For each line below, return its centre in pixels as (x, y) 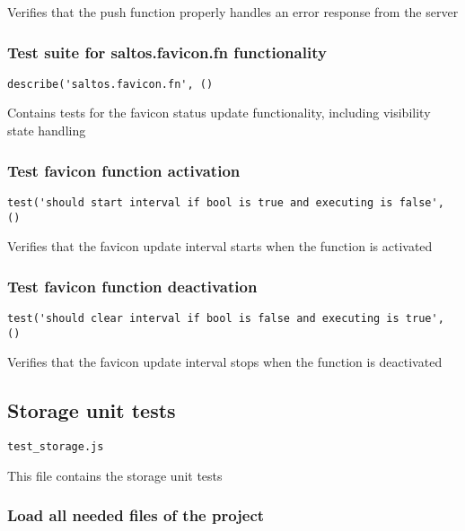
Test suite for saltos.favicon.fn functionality (167, 52)
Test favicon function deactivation (132, 286)
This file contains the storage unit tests (115, 475)
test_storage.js (56, 447)
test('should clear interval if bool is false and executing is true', (226, 318)
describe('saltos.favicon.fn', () (110, 84)
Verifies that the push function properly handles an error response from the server (233, 12)
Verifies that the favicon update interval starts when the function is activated (220, 246)
